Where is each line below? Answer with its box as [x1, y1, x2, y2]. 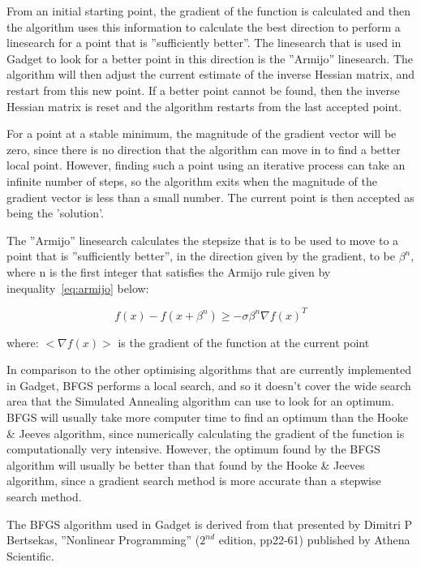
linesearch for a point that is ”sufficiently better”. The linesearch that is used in [6, 34, 402, 51]
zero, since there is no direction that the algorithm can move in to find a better [6, 140, 401, 157]
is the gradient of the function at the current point [118, 333, 370, 350]
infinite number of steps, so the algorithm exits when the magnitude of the [6, 172, 377, 189]
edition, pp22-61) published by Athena [218, 531, 410, 548]
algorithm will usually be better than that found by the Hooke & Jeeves [6, 456, 365, 473]
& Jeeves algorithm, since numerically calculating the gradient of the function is [6, 424, 405, 441]
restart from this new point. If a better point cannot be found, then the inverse [6, 81, 400, 98]
